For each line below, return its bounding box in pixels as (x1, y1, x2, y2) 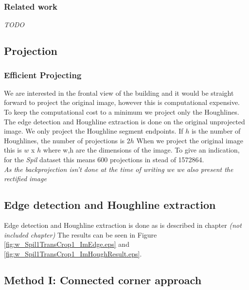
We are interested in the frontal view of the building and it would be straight (4, 87, 234, 98)
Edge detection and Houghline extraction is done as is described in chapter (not (4, 220, 242, 230)
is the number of (191, 126, 241, 136)
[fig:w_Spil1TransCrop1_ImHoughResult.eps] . (4, 248, 142, 258)
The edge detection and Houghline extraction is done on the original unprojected (4, 116, 245, 126)
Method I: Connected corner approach (4, 272, 202, 287)
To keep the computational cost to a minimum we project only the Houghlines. (4, 107, 239, 117)
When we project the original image (136, 135, 243, 145)
